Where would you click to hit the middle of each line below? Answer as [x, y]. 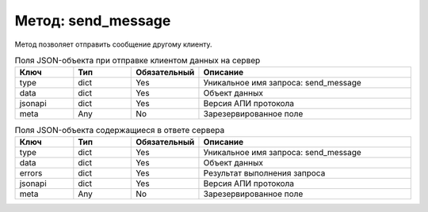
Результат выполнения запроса [264, 172]
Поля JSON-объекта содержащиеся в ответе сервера [120, 130]
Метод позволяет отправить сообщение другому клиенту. [114, 44]
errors [31, 172]
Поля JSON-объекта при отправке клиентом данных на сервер [138, 61]
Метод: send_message [93, 21]
